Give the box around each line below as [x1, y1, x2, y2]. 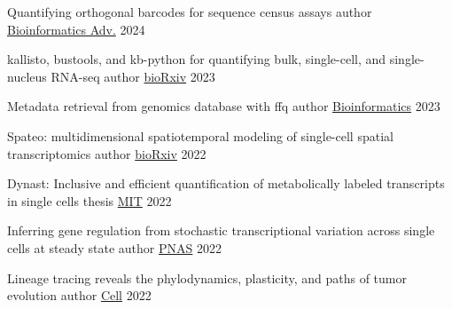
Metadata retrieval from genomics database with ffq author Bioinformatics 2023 [7, 97, 440, 115]
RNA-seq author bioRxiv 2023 [51, 67, 215, 85]
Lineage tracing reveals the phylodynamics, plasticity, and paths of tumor [7, 268, 407, 287]
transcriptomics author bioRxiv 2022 [7, 144, 207, 162]
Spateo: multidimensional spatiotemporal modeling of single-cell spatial [7, 126, 394, 145]
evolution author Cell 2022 [7, 286, 152, 305]
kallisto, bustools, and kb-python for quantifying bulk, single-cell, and [7, 50, 386, 68]
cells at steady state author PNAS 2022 [7, 238, 222, 257]
